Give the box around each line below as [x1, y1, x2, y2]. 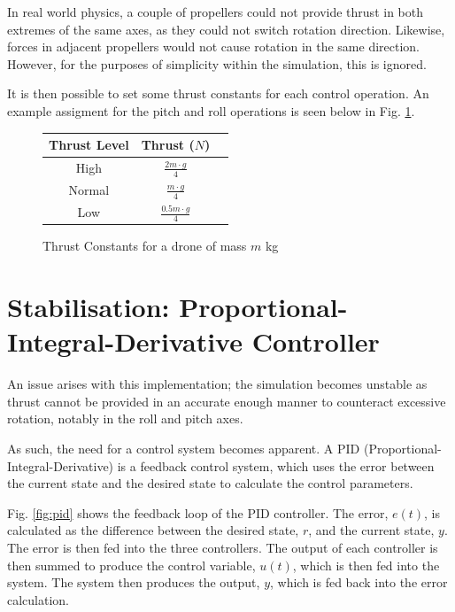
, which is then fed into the [292, 555, 440, 574]
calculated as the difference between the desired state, [7, 521, 299, 539]
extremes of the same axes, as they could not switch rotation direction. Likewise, [7, 19, 445, 38]
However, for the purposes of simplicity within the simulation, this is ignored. [7, 54, 427, 73]
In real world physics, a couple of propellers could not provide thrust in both [7, 3, 423, 20]
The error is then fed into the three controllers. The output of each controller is [7, 538, 438, 557]
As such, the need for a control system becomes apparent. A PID [7, 439, 360, 458]
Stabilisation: [7, 289, 170, 325]
